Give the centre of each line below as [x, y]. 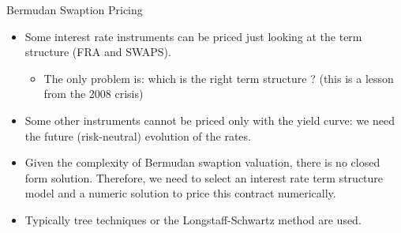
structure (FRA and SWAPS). [98, 52]
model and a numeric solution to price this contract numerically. [180, 193]
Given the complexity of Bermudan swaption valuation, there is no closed [202, 162]
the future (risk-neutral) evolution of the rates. [138, 135]
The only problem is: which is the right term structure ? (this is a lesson [219, 78]
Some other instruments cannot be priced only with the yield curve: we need [210, 120]
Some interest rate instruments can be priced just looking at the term [193, 36]
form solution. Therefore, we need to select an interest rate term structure [204, 177]
